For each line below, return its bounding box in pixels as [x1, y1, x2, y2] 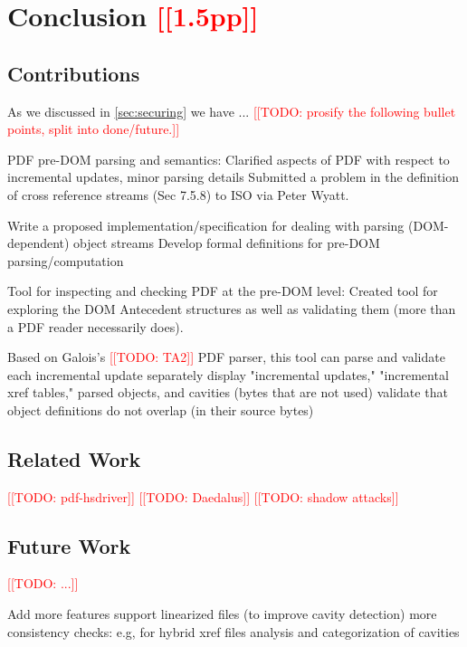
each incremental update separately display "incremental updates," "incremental [7, 365, 449, 384]
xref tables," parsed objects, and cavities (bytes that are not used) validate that [7, 383, 448, 402]
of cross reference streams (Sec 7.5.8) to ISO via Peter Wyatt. [7, 185, 349, 204]
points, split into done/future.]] [7, 119, 180, 138]
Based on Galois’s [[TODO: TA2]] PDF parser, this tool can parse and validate [7, 347, 445, 366]
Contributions [7, 59, 140, 87]
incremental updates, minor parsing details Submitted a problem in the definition [7, 167, 459, 186]
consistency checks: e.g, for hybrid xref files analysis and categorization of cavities [7, 622, 460, 641]
